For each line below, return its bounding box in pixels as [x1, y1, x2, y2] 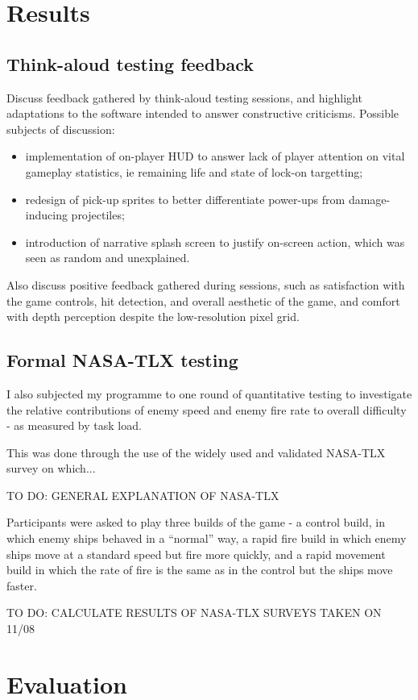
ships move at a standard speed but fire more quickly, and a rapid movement [6, 545, 386, 562]
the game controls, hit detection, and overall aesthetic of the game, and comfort [6, 292, 400, 309]
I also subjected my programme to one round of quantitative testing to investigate [6, 385, 412, 402]
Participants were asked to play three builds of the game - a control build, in [6, 514, 385, 531]
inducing [25, 206, 68, 223]
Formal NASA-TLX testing [6, 348, 238, 373]
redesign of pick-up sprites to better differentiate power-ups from [25, 190, 346, 207]
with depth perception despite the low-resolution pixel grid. [6, 308, 300, 325]
